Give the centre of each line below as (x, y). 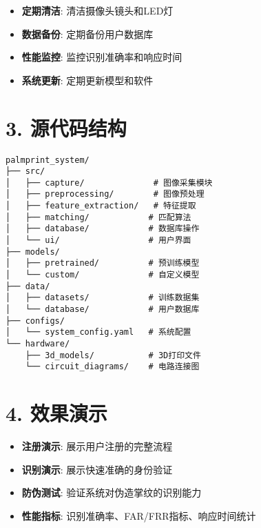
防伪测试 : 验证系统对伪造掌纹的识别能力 (112, 492)
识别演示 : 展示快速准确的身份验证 (97, 469)
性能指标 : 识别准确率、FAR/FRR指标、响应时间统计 (139, 515)
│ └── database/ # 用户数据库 (103, 310)
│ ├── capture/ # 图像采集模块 (109, 183)
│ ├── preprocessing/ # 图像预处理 (105, 194)
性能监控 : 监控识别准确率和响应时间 (102, 57)
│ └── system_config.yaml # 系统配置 (98, 332)
